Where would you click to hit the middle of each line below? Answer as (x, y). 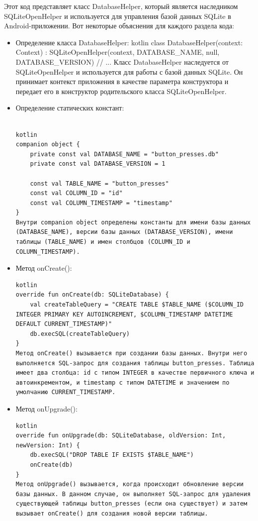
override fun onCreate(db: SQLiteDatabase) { (92, 295)
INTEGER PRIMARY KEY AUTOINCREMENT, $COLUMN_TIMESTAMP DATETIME (124, 314)
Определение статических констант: (70, 108)
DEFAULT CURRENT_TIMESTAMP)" (64, 324)
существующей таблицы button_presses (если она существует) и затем (131, 504)
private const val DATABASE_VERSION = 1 (98, 164)
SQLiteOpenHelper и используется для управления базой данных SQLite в (118, 16)
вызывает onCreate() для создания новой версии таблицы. (112, 513)
